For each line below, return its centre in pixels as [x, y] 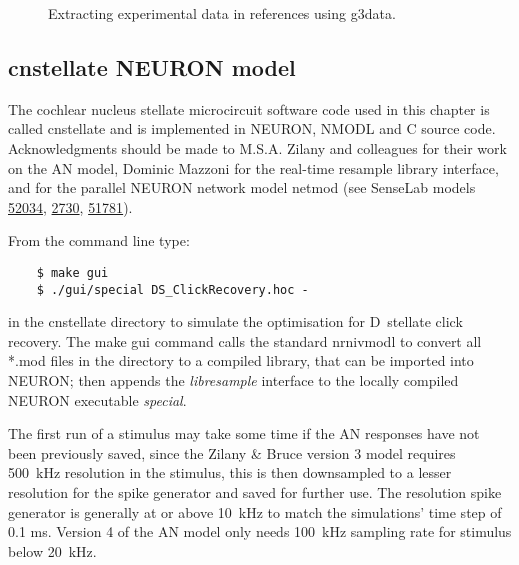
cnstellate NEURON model [152, 66]
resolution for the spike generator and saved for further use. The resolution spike [255, 492]
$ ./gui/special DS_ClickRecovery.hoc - [172, 289]
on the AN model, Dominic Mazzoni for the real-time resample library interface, [253, 167]
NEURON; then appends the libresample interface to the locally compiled [233, 380]
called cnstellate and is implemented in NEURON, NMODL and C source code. [252, 128]
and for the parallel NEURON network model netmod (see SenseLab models [242, 187]
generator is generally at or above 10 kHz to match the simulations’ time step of [255, 511]
